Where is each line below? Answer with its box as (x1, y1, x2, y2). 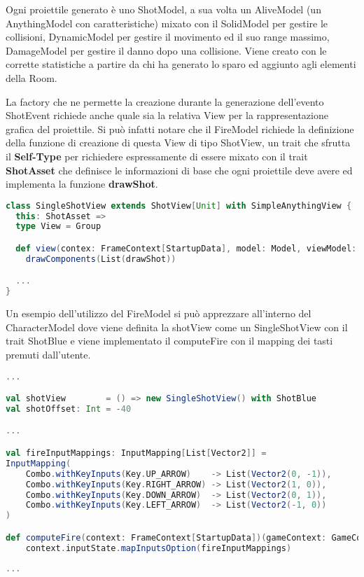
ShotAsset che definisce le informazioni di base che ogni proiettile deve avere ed (6, 162, 353, 177)
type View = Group (15, 221, 101, 232)
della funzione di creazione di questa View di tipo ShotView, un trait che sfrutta (6, 135, 351, 150)
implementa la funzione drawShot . (6, 176, 158, 191)
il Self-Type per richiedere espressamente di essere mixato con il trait (6, 148, 308, 163)
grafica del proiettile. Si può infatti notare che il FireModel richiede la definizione (6, 121, 354, 136)
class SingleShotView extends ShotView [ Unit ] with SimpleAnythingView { (6, 200, 352, 211)
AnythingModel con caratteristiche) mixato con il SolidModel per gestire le (6, 15, 328, 30)
